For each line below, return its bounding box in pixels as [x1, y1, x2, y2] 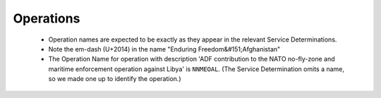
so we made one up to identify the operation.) [48, 75, 181, 83]
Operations [13, 11, 80, 26]
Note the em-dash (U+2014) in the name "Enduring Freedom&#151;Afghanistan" [48, 44, 281, 53]
